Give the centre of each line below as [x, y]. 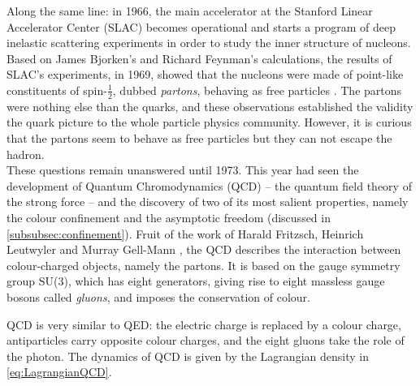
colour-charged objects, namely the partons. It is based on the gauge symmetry [204, 265]
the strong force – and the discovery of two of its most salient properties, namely [208, 202]
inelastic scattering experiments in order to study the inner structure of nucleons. [209, 43]
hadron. [26, 154]
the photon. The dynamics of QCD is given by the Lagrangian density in [188, 356]
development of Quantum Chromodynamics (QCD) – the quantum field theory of [209, 185]
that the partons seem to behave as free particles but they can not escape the [199, 137]
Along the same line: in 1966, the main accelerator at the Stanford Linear [190, 11]
